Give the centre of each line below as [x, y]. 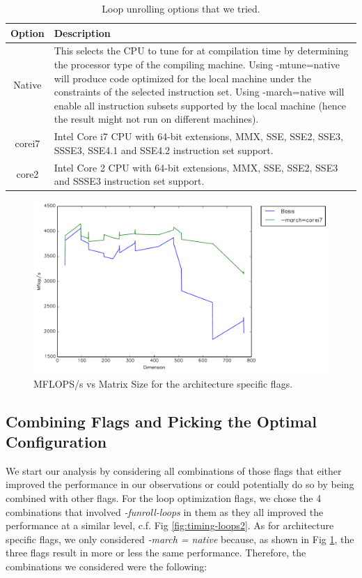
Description [82, 32]
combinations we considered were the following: [107, 566]
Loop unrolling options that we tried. [181, 8]
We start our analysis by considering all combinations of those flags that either [174, 470]
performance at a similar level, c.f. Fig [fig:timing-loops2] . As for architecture [170, 525]
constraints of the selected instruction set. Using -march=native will [199, 92]
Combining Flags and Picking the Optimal [162, 421]
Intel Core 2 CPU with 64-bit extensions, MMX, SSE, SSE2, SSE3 [196, 167]
